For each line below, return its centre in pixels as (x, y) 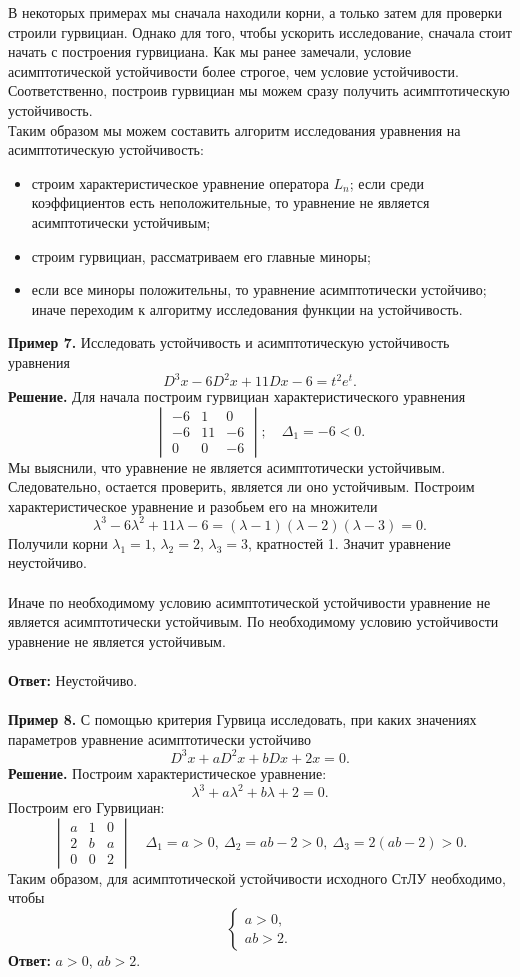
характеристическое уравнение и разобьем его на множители (193, 505)
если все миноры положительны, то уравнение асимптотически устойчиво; (259, 289)
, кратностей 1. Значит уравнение (349, 542)
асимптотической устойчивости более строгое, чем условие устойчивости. (233, 70)
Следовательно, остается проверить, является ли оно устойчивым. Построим (241, 486)
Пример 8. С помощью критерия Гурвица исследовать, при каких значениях (242, 719)
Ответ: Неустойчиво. (73, 680)
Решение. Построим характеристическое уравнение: (167, 772)
